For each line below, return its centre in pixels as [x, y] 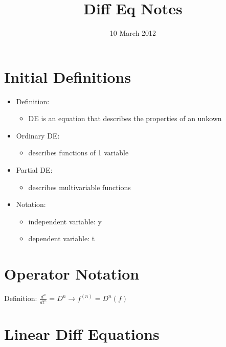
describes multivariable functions [80, 187]
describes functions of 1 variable [78, 153]
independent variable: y [65, 221]
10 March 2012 [133, 33]
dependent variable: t [62, 238]
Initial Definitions [68, 76]
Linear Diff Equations [82, 334]
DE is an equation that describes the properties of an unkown [125, 118]
